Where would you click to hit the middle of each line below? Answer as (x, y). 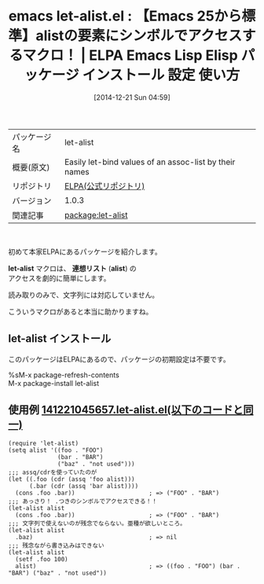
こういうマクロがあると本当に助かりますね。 (81, 311)
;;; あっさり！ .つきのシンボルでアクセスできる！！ (83, 501)
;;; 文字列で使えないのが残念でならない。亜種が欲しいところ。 (97, 523)
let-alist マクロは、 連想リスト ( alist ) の (72, 268)
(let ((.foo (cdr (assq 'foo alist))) (71, 479)
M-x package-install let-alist (54, 383)
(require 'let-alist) (44, 443)
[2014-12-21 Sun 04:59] (132, 97)
